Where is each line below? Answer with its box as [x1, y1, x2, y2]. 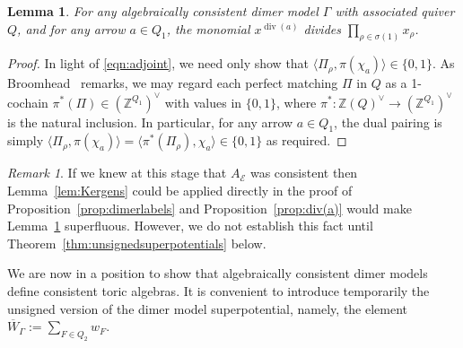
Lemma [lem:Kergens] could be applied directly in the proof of [7, 180, 353, 199]
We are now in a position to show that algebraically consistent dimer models [7, 264, 428, 283]
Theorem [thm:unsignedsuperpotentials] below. [7, 233, 266, 252]
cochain [7, 92, 48, 111]
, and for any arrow [17, 19, 126, 38]
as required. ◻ [266, 131, 347, 150]
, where [275, 92, 317, 111]
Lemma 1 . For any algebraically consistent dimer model [7, 2, 319, 20]
